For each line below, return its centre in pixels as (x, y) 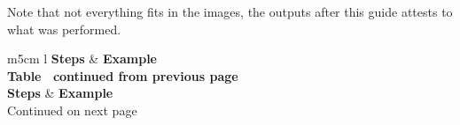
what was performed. (64, 29)
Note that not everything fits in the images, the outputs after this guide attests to (230, 11)
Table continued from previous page (123, 75)
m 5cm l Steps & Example (82, 59)
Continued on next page (72, 110)
